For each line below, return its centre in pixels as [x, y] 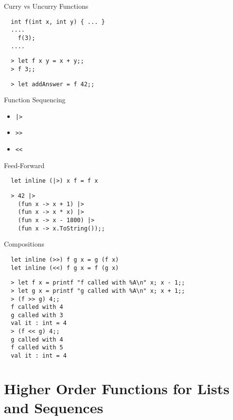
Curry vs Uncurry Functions [46, 6]
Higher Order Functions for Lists [117, 388]
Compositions [24, 244]
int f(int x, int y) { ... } [58, 22]
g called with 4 [37, 339]
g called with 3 [37, 315]
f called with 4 [37, 307]
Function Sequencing [35, 100]
